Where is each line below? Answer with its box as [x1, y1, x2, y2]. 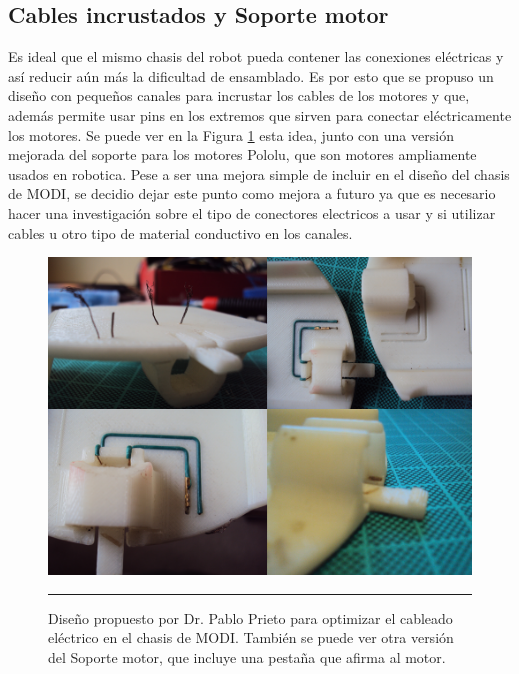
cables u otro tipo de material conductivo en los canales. [8, 222, 353, 243]
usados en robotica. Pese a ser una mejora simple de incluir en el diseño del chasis [8, 163, 510, 184]
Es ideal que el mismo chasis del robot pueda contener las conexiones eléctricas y [8, 46, 504, 67]
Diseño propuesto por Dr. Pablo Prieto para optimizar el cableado [48, 607, 453, 628]
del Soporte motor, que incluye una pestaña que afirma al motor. [48, 646, 446, 667]
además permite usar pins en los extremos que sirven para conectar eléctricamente [8, 104, 512, 125]
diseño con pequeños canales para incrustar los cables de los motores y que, [8, 85, 470, 106]
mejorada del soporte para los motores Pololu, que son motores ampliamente [8, 144, 477, 165]
